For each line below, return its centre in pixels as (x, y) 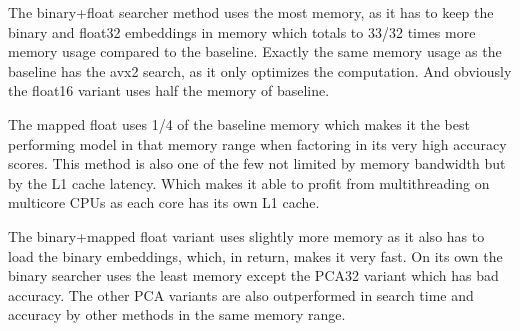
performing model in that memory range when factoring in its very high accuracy (257, 143)
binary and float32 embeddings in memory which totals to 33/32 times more (242, 31)
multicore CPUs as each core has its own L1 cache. (164, 202)
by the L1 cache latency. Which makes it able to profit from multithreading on (249, 182)
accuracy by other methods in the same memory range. (177, 314)
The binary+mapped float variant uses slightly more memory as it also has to (246, 235)
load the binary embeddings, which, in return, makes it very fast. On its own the (255, 255)
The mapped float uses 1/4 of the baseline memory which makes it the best (239, 123)
